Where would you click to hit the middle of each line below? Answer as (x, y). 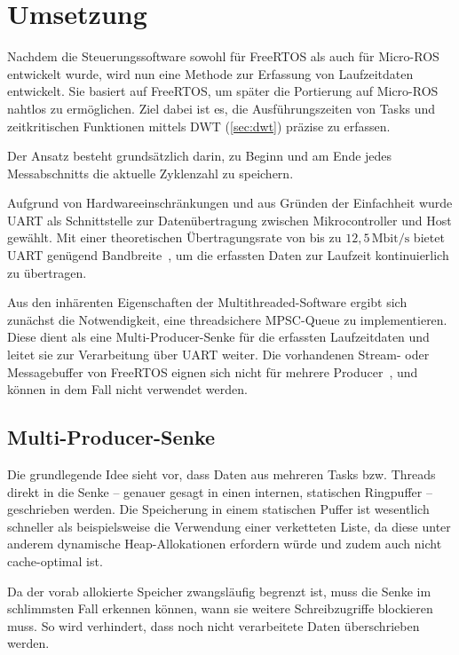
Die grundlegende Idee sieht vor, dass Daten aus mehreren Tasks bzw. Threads (222, 474)
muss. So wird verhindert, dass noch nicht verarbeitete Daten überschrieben (214, 625)
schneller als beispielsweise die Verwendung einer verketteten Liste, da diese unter (229, 526)
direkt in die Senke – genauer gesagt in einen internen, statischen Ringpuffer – (220, 491)
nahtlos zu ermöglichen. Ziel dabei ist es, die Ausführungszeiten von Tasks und (222, 108)
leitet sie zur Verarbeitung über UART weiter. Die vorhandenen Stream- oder (218, 355)
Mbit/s (391, 239)
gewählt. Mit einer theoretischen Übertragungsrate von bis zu (174, 237)
